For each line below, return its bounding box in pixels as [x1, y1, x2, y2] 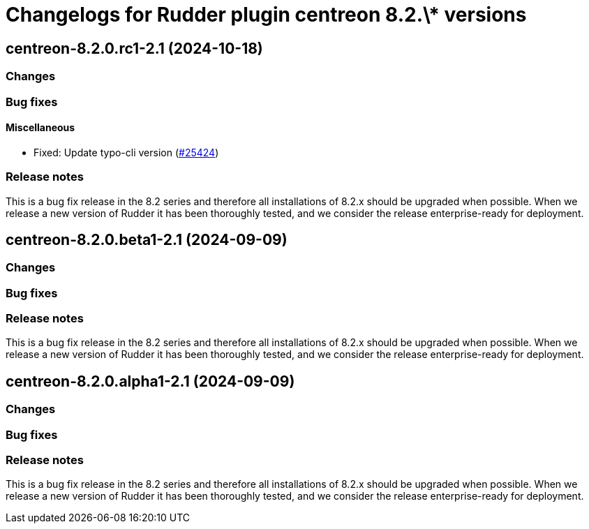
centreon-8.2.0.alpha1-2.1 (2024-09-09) [6, 372, 295, 390]
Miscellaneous [6, 121, 75, 134]
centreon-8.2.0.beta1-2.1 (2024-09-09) [6, 230, 288, 248]
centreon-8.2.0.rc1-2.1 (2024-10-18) [6, 39, 263, 57]
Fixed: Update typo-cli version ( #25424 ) [33, 146, 219, 158]
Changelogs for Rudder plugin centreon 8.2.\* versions [6, 3, 527, 27]
